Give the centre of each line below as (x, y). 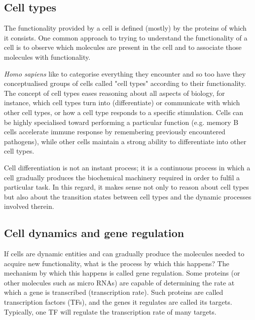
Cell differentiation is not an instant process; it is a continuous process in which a (127, 167)
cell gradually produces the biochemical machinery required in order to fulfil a (122, 177)
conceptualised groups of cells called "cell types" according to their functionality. (125, 83)
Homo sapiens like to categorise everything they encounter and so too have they (125, 73)
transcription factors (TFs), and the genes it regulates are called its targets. (118, 302)
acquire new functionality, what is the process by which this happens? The (117, 263)
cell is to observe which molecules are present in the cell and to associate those (123, 47)
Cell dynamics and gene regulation (94, 233)
